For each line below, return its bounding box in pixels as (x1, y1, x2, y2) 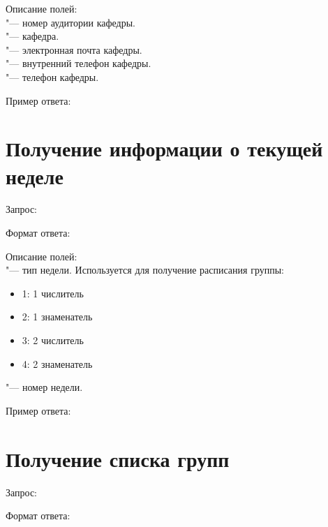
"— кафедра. (6, 29, 59, 43)
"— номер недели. (6, 380, 83, 394)
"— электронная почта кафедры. (6, 42, 142, 57)
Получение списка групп (6, 444, 230, 473)
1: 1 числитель (22, 285, 84, 300)
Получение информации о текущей (6, 134, 323, 163)
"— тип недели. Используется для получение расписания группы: (6, 262, 284, 277)
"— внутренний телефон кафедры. (6, 56, 151, 70)
